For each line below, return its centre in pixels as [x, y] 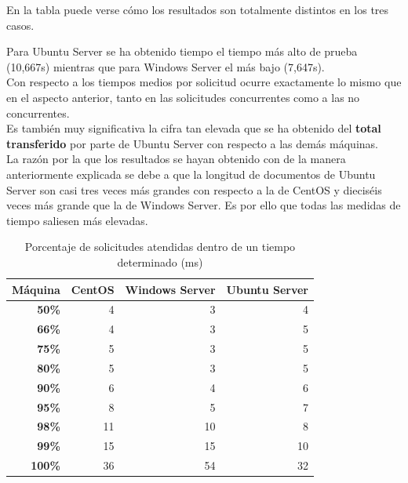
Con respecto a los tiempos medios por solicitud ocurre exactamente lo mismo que [204, 82]
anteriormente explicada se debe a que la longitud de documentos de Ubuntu [191, 174]
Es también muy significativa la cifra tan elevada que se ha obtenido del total [194, 128]
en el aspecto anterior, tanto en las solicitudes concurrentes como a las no [183, 97]
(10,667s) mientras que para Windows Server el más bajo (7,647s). [166, 66]
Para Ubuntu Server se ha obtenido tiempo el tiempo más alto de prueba [182, 51]
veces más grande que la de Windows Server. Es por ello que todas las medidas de [204, 205]
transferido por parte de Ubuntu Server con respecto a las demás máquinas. [192, 143]
